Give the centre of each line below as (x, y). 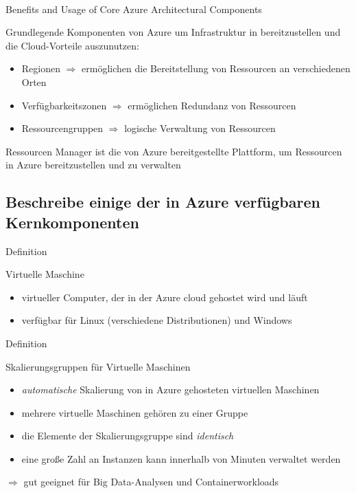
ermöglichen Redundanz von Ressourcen (212, 105)
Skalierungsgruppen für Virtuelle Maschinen (98, 366)
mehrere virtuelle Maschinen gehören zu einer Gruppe (135, 412)
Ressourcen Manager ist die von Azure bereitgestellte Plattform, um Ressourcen (174, 151)
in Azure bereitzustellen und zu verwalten (93, 165)
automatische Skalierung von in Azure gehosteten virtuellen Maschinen (170, 390)
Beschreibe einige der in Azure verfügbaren (163, 202)
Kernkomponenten (72, 222)
